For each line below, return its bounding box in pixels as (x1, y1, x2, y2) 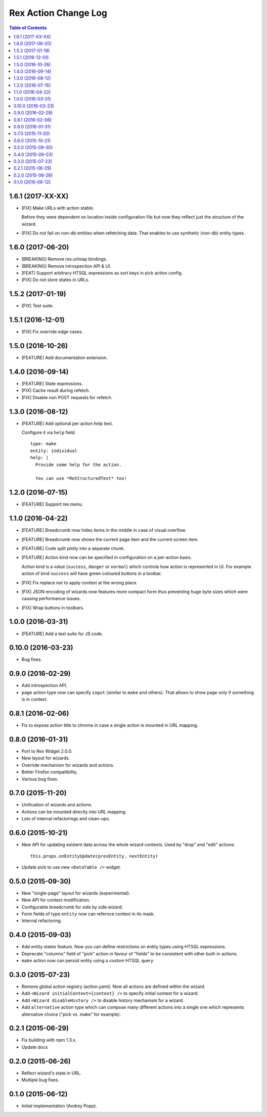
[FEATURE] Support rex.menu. (21, 501, 84, 507)
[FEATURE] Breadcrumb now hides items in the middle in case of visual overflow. (21, 527, 186, 533)
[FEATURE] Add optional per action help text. (21, 420, 113, 426)
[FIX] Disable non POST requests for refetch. (21, 394, 113, 400)
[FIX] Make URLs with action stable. (21, 205, 94, 211)
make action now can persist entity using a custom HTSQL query (21, 958, 153, 964)
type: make (30, 441, 57, 447)
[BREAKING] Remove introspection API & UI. (21, 263, 111, 269)
